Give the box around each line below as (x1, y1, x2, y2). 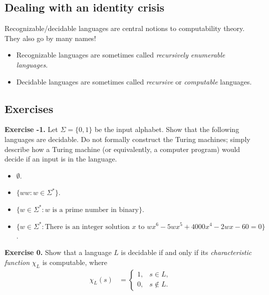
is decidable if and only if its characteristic (121, 247, 252, 257)
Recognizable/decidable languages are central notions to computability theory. (5, 23, 245, 33)
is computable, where (42, 256, 107, 267)
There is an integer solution (45, 223, 130, 230)
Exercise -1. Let (5, 124, 58, 134)
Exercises (5, 100, 54, 116)
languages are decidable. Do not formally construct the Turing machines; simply (5, 133, 250, 144)
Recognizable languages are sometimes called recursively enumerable (16, 49, 225, 60)
